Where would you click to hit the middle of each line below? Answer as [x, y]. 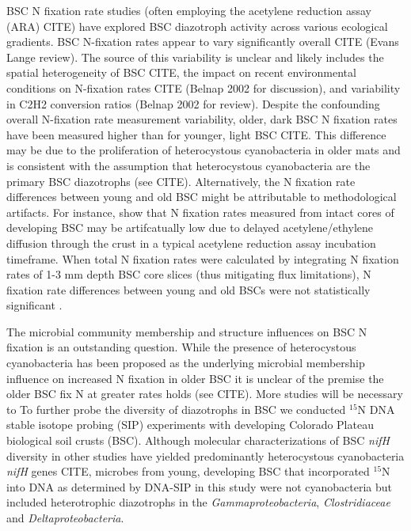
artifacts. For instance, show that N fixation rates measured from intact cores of [200, 212]
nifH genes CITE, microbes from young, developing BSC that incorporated [188, 471]
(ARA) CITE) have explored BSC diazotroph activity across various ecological [197, 26]
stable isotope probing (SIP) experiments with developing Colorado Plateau [190, 425]
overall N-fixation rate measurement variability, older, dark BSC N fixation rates [202, 119]
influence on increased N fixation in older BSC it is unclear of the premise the [195, 378]
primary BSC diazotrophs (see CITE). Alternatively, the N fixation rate [181, 181]
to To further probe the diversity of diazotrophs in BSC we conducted [176, 409]
